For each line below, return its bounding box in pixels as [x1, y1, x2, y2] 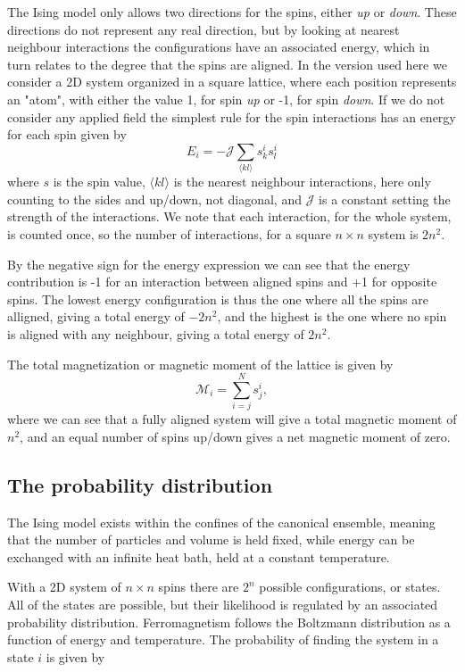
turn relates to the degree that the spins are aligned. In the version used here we [7, 54, 447, 73]
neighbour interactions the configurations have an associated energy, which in [7, 37, 430, 56]
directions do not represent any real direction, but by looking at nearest [7, 20, 400, 38]
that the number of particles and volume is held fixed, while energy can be [7, 530, 415, 549]
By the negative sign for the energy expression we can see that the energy [7, 254, 411, 273]
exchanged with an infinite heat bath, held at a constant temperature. [7, 547, 390, 566]
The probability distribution [7, 470, 273, 498]
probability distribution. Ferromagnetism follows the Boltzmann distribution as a [7, 612, 451, 631]
